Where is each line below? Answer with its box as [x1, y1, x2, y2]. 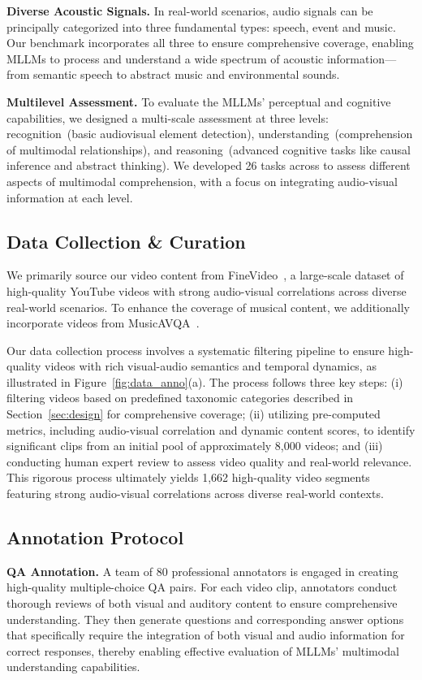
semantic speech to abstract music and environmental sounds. [33, 66, 340, 83]
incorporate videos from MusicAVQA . [6, 314, 200, 331]
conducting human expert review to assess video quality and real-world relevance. [6, 453, 412, 470]
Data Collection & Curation [6, 228, 246, 253]
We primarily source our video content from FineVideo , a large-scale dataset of [6, 266, 404, 284]
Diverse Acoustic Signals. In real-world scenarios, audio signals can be [6, 2, 373, 19]
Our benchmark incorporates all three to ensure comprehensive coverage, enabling [6, 34, 414, 51]
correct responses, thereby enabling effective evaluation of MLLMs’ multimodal [6, 642, 399, 659]
